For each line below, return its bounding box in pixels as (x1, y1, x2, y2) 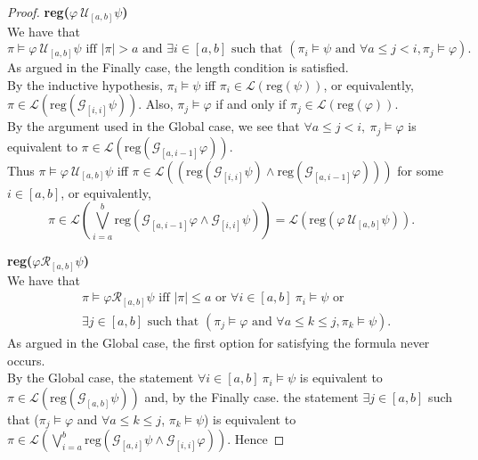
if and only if (215, 94, 287, 113)
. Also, (138, 94, 174, 113)
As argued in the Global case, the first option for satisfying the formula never (7, 333, 430, 352)
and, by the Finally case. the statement (144, 387, 359, 406)
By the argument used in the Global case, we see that (7, 117, 300, 136)
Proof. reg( (7, 3, 69, 21)
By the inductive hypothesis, (7, 75, 163, 94)
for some (397, 160, 444, 179)
